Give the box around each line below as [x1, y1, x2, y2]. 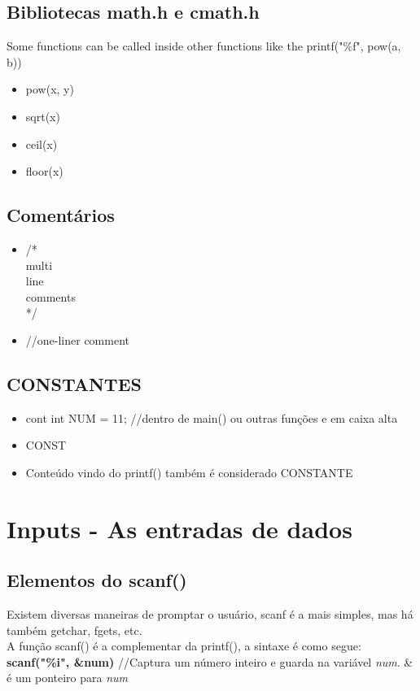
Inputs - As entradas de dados [7, 511, 352, 545]
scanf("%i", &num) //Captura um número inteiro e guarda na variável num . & [7, 653, 413, 670]
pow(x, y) [25, 80, 74, 98]
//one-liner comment [25, 331, 129, 348]
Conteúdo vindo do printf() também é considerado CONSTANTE [25, 463, 353, 480]
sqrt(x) [25, 107, 60, 124]
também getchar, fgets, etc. [7, 621, 142, 638]
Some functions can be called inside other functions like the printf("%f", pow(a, [7, 37, 401, 54]
